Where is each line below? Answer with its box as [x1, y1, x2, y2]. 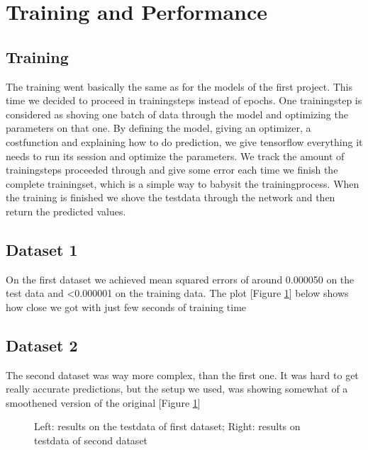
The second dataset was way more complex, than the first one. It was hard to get [6, 367, 359, 382]
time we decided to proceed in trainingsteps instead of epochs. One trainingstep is [6, 93, 362, 108]
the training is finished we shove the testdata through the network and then [6, 190, 335, 205]
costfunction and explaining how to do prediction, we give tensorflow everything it [6, 134, 363, 149]
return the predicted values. [6, 203, 126, 218]
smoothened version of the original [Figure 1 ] [6, 395, 201, 410]
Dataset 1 [6, 238, 78, 260]
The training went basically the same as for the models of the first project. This [6, 79, 353, 94]
